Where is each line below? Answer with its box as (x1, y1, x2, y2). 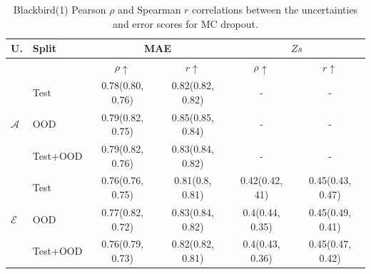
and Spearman (118, 2, 181, 16)
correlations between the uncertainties (192, 2, 358, 16)
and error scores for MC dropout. (113, 16, 258, 31)
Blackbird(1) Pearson (13, 2, 106, 16)
